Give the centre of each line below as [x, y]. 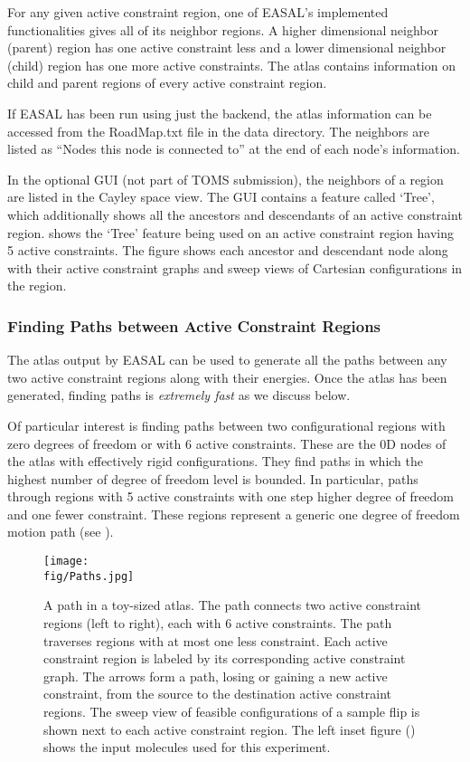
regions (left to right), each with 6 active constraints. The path [218, 622]
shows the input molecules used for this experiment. [187, 747]
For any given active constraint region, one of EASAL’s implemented [198, 12]
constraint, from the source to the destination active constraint [218, 694]
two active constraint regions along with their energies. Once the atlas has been [227, 377]
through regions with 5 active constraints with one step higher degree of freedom [231, 496]
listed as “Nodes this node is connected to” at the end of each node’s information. [234, 149]
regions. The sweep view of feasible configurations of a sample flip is [232, 711]
